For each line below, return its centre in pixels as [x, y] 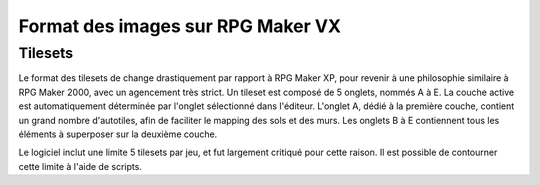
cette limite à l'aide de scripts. [80, 166]
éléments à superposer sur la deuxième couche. [118, 134]
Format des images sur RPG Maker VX [180, 26]
